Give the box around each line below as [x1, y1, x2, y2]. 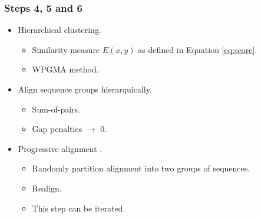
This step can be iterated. [32, 202, 125, 214]
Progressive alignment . [18, 142, 103, 154]
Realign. [32, 181, 62, 194]
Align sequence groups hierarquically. [18, 83, 152, 95]
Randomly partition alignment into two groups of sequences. [32, 162, 250, 174]
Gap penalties [32, 123, 82, 135]
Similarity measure [32, 43, 100, 55]
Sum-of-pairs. [32, 103, 81, 115]
